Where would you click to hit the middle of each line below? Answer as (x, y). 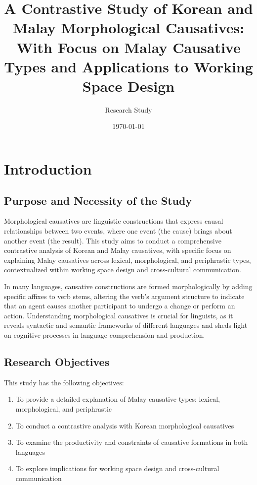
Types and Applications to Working (128, 66)
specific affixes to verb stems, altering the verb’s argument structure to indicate (124, 296)
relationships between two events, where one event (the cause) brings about (118, 231)
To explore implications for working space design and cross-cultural (117, 468)
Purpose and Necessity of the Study (98, 200)
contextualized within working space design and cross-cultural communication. (123, 270)
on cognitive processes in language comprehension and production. (105, 334)
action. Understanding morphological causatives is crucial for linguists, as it (119, 315)
